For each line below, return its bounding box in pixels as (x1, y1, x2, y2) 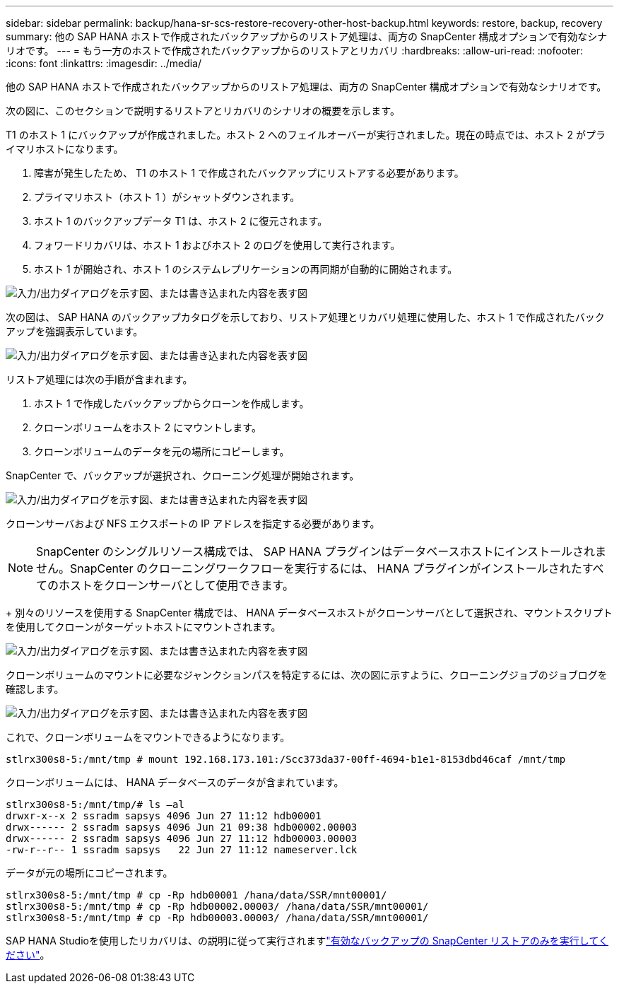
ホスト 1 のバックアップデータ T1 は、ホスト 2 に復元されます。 (34, 215, 328, 227)
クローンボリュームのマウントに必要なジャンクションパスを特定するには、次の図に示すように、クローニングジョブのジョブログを (6, 669, 608, 681)
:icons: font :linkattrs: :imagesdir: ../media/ (6, 57, 202, 69)
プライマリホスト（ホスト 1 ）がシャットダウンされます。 (34, 191, 300, 203)
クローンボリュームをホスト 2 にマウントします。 (34, 421, 261, 433)
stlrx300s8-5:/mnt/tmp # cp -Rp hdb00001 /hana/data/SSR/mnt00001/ (6, 889, 387, 901)
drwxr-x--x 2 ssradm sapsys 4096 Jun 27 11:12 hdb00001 (6, 810, 322, 821)
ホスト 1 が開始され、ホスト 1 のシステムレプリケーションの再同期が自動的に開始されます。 (34, 263, 458, 275)
